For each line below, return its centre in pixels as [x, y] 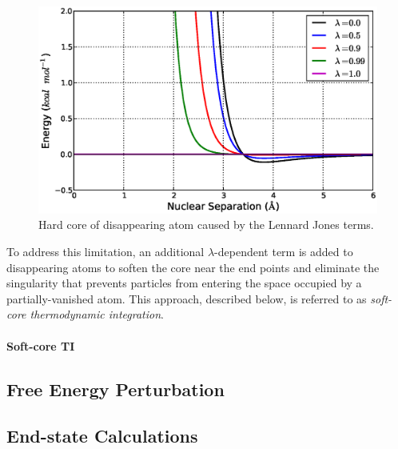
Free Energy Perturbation [115, 389]
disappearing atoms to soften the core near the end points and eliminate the [193, 267]
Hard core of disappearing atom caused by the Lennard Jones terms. [206, 225]
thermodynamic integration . [97, 314]
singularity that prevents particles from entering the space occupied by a [184, 283]
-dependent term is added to [284, 251]
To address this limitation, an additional [105, 251]
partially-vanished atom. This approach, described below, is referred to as [187, 298]
